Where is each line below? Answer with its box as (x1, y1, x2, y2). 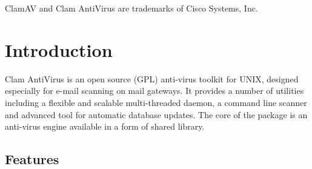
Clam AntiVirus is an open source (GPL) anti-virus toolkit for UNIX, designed (5, 72, 299, 85)
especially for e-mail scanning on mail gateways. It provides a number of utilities (5, 84, 304, 97)
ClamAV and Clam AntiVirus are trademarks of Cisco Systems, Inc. (5, 2, 258, 14)
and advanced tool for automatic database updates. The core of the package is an (5, 108, 308, 121)
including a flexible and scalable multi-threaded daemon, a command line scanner (5, 96, 307, 108)
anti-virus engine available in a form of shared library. (5, 120, 205, 133)
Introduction (5, 37, 113, 62)
